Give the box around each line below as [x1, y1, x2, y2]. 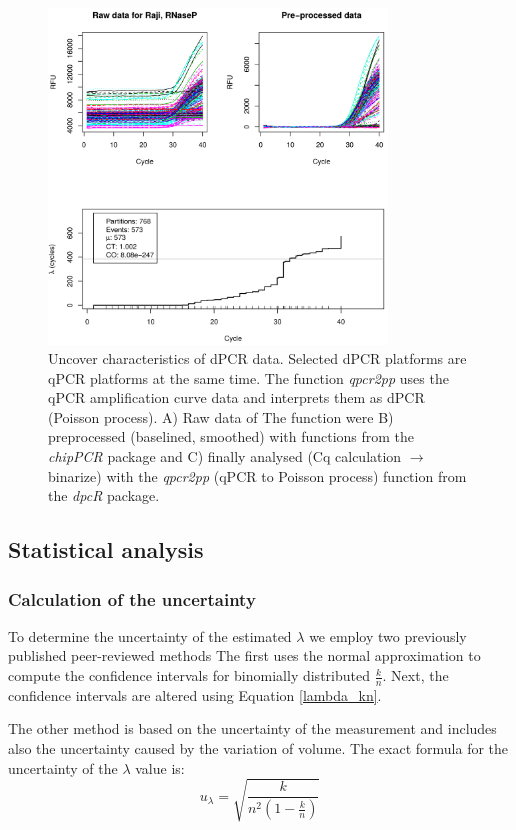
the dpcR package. [48, 485, 160, 506]
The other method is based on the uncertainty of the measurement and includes [8, 718, 497, 739]
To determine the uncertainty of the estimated [8, 625, 292, 646]
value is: [135, 757, 185, 778]
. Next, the [382, 665, 449, 686]
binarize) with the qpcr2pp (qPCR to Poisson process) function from [48, 465, 467, 486]
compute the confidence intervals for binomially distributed [8, 665, 370, 686]
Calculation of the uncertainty [8, 586, 256, 611]
